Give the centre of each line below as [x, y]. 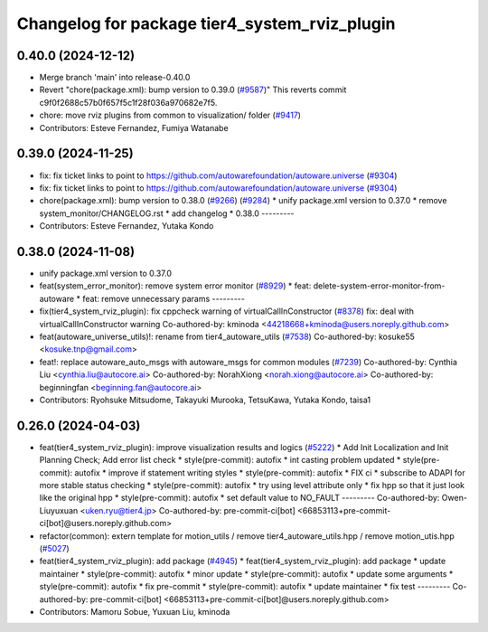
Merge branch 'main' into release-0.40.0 [115, 78]
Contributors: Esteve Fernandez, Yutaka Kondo [127, 226]
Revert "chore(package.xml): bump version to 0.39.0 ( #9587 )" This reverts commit [193, 90]
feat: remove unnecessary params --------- [164, 298]
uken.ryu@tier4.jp [119, 510]
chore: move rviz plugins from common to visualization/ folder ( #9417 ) [170, 115]
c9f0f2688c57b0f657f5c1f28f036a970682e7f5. [128, 102]
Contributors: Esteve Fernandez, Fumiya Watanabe [134, 127]
